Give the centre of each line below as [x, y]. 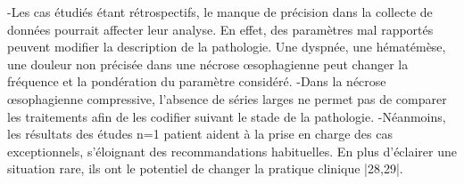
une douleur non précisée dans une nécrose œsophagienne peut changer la [208, 64]
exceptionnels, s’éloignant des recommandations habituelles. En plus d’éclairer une [232, 151]
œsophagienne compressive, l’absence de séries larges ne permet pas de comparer [227, 98]
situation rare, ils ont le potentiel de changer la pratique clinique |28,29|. [205, 168]
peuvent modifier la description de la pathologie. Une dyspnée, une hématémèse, [227, 47]
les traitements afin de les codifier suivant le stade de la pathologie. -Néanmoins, [227, 116]
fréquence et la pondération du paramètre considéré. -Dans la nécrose [197, 81]
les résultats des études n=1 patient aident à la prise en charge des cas [200, 134]
